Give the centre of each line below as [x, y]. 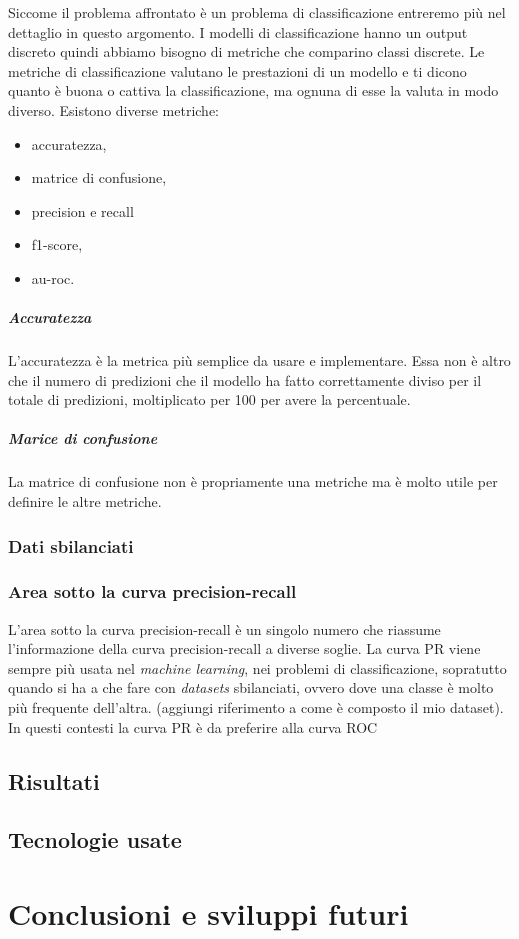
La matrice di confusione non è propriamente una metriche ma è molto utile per [253, 481]
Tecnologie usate [95, 839]
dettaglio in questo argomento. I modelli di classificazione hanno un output [238, 31]
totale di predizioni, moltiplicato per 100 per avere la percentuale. [209, 399]
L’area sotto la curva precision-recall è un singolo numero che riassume [224, 628]
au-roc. [53, 277]
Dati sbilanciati [71, 545]
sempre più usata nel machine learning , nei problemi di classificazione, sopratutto [257, 667]
